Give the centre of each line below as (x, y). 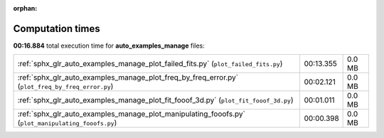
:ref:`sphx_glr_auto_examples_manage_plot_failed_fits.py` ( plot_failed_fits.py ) (150, 64)
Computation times (57, 28)
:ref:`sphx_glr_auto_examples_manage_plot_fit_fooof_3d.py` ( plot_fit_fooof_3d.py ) (155, 100)
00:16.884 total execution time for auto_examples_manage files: (109, 46)
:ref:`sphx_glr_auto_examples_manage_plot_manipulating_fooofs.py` (131, 114)
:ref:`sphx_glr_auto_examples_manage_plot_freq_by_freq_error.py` (128, 78)
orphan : (25, 8)
